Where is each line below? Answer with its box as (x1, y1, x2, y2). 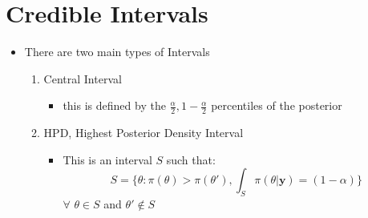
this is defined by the (63, 97, 166, 114)
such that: (166, 151, 216, 168)
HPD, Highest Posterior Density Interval (43, 124, 244, 141)
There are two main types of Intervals (24, 43, 210, 60)
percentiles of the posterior (211, 97, 342, 114)
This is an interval (63, 151, 152, 168)
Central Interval (43, 70, 122, 87)
